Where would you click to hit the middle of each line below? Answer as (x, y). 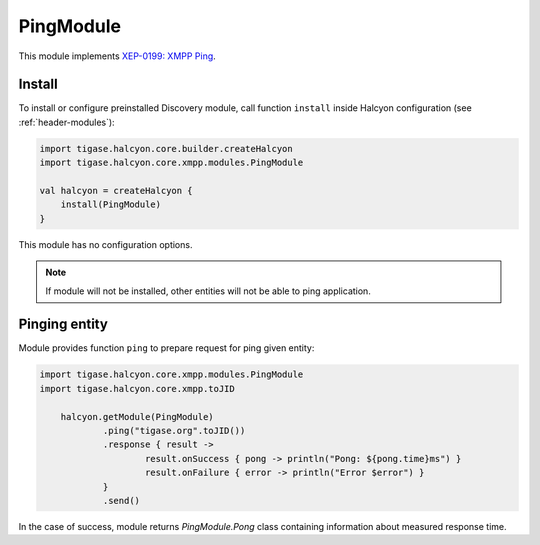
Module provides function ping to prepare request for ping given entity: (166, 348)
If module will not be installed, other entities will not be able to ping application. (208, 291)
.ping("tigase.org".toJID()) (174, 430)
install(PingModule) (111, 204)
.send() (121, 500)
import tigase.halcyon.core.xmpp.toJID (137, 388)
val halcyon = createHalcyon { (116, 190)
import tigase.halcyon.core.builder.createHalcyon (166, 148)
